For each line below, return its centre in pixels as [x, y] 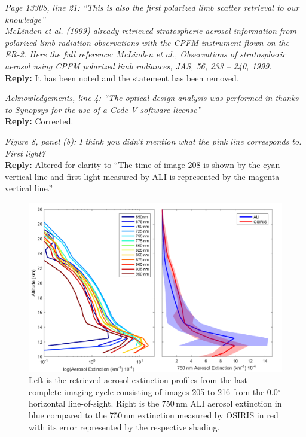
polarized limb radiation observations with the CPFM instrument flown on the [147, 42]
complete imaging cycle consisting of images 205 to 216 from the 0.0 [153, 391]
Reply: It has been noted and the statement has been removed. [122, 77]
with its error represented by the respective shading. [124, 427]
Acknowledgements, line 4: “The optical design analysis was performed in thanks [152, 98]
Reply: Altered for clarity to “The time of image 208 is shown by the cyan [143, 165]
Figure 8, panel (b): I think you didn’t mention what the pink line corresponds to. [153, 141]
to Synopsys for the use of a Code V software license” [103, 109]
